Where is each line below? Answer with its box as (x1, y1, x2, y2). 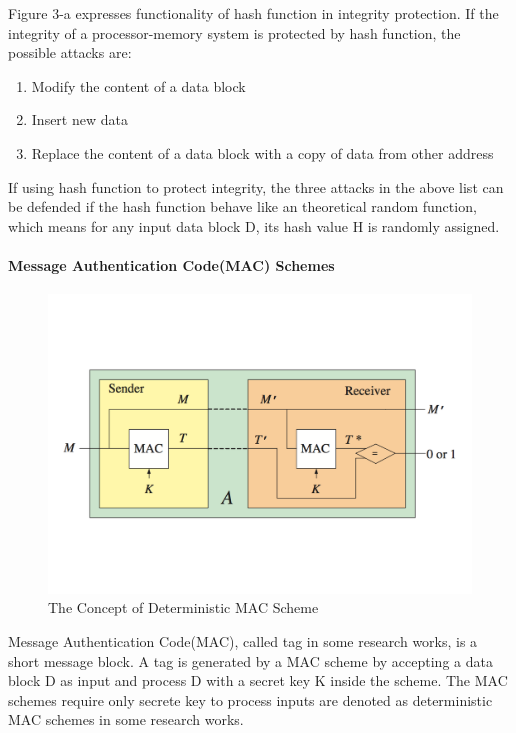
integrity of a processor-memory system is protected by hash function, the (8, 22, 461, 43)
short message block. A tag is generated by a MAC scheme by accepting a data (8, 650, 493, 671)
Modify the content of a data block (31, 75, 246, 96)
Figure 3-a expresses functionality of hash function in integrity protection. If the (8, 3, 499, 23)
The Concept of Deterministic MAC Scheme (48, 597, 319, 618)
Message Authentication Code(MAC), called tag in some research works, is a (8, 630, 478, 651)
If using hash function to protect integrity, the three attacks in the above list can (8, 176, 504, 197)
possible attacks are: (8, 42, 132, 63)
